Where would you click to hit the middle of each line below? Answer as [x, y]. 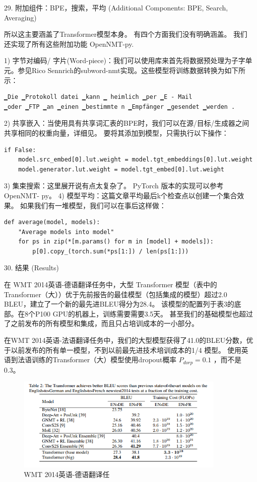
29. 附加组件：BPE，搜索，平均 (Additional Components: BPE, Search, [116, 7]
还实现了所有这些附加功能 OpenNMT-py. [69, 43]
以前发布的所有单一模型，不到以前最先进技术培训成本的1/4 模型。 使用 [126, 350]
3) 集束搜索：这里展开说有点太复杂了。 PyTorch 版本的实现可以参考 [114, 186]
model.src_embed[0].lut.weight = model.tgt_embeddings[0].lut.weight [135, 160]
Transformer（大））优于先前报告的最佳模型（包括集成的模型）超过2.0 [116, 294]
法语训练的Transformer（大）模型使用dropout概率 [97, 360]
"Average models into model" [66, 232]
